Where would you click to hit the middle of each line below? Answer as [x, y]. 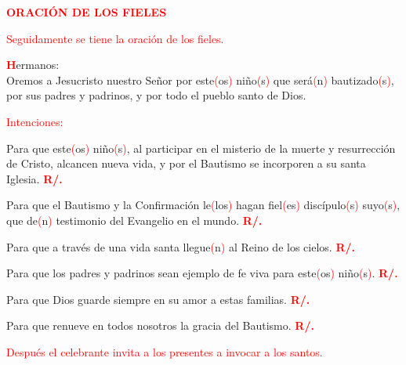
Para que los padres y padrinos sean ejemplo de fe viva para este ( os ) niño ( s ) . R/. [202, 273]
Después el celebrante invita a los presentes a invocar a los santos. [165, 351]
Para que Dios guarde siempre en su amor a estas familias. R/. [158, 299]
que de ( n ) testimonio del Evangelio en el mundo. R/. [134, 220]
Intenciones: [35, 121]
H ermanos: [33, 65]
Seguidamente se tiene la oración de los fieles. [115, 38]
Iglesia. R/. [34, 178]
